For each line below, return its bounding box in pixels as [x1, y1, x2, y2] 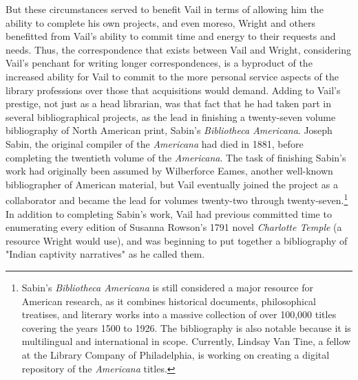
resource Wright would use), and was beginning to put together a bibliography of [6, 233, 348, 247]
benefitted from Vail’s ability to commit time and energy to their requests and [6, 29, 336, 43]
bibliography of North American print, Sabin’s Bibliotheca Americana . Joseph [6, 123, 333, 137]
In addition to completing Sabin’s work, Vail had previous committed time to [6, 206, 332, 221]
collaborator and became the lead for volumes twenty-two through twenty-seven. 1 [6, 191, 348, 207]
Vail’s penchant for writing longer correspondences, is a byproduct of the [6, 56, 313, 70]
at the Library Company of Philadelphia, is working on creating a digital [21, 347, 330, 361]
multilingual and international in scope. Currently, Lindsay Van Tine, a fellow [21, 334, 351, 348]
